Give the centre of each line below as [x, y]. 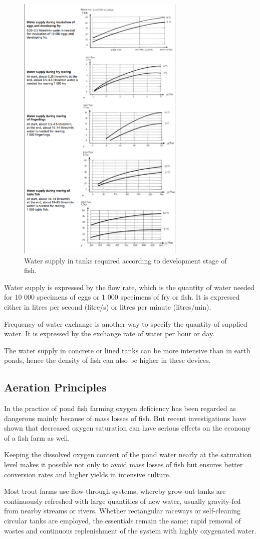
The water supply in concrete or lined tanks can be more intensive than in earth [127, 350]
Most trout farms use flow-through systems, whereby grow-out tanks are [115, 491]
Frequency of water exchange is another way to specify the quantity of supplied [126, 323]
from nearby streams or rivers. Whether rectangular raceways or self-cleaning [122, 511]
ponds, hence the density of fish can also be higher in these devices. [107, 360]
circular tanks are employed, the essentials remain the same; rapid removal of [122, 521]
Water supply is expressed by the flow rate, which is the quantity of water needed [129, 287]
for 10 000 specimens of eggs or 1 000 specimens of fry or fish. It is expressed [122, 297]
